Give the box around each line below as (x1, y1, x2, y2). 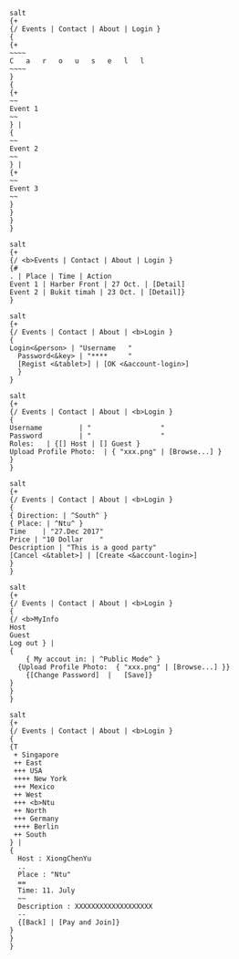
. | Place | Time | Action (9, 272, 112, 281)
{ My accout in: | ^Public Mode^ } (26, 655, 161, 664)
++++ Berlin (13, 822, 59, 831)
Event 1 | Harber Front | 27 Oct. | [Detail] (9, 280, 185, 289)
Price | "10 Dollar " (9, 535, 104, 544)
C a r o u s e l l (9, 57, 145, 66)
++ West (13, 790, 43, 799)
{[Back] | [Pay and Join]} (17, 918, 120, 927)
